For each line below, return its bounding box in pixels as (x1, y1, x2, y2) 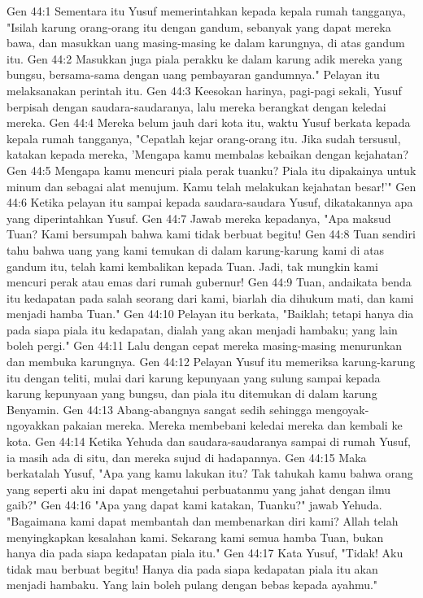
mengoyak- (316, 400, 369, 417)
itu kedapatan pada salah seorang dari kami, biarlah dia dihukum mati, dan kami (7, 289, 414, 306)
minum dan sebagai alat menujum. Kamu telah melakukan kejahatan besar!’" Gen (7, 177, 416, 194)
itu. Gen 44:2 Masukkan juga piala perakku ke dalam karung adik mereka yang (7, 50, 403, 67)
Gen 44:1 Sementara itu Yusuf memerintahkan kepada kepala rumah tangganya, (7, 2, 406, 19)
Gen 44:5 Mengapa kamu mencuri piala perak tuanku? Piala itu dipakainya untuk (7, 161, 416, 178)
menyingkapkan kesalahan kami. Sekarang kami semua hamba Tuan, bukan (7, 528, 384, 545)
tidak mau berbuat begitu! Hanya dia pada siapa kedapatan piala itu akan (7, 560, 378, 577)
